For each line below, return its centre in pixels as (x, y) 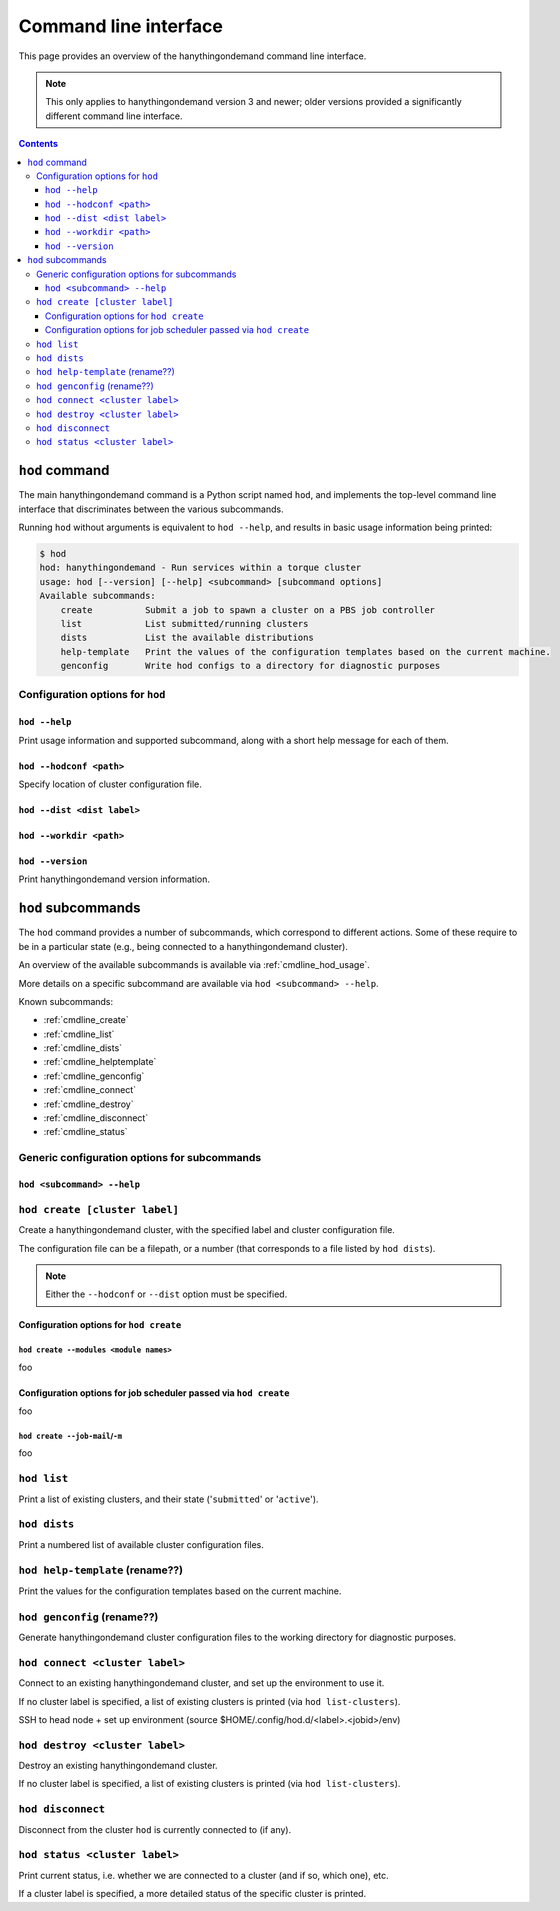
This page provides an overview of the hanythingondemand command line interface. (192, 56)
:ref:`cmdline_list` (79, 1034)
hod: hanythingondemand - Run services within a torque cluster (200, 568)
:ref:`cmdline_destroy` (88, 1104)
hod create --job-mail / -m (70, 1436)
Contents (38, 144)
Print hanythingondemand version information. (114, 879)
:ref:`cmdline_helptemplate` (100, 1062)
